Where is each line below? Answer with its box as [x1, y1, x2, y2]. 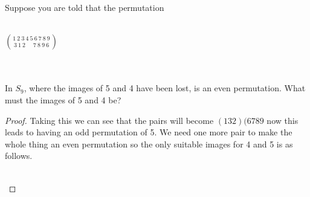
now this [266, 114, 299, 126]
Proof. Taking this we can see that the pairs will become [5, 114, 214, 126]
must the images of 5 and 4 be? [5, 93, 121, 106]
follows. [5, 149, 33, 162]
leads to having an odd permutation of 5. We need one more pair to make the [5, 126, 292, 138]
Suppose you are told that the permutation [5, 1, 164, 13]
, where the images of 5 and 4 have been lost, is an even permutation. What [24, 82, 306, 94]
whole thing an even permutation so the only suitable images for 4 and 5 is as [5, 137, 293, 150]
